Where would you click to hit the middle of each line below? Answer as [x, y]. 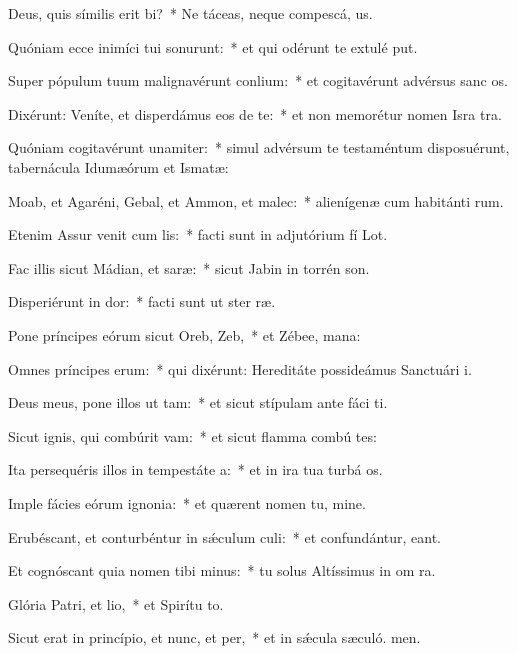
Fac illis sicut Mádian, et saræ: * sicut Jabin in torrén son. [189, 267]
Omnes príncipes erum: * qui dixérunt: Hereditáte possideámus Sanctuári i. [240, 368]
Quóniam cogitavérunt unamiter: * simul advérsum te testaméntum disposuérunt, [259, 147]
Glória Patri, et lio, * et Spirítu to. [116, 603]
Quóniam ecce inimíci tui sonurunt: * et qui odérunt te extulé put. [213, 46]
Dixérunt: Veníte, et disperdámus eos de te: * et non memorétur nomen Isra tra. [255, 113]
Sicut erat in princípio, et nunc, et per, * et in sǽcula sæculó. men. [214, 637]
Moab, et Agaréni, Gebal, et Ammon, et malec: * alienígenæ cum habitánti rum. [256, 200]
